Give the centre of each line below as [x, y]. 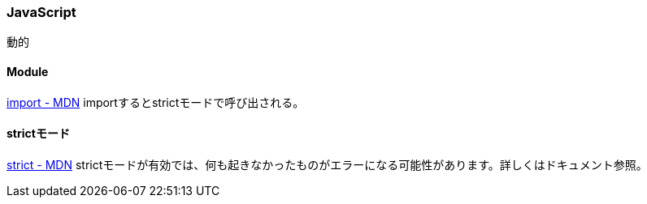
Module [28, 71]
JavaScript [41, 12]
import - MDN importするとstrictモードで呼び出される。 [156, 102]
